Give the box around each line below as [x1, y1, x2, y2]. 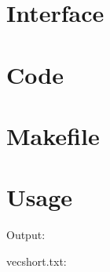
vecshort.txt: [6, 252, 67, 269]
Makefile [6, 119, 100, 151]
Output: [6, 227, 46, 243]
